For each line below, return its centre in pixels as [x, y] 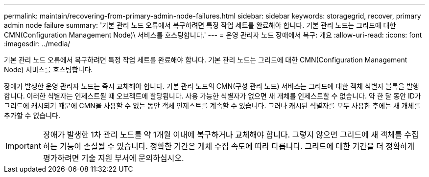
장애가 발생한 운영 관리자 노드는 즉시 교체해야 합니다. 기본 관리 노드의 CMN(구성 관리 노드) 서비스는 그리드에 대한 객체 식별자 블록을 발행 [212, 86]
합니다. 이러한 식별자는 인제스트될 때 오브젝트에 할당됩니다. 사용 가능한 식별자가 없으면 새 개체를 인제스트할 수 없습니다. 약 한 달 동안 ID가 [213, 96]
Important [23, 146]
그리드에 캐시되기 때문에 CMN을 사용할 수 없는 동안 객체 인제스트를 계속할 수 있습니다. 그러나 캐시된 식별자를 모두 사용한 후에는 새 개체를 [212, 106]
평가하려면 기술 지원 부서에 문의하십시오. [113, 158]
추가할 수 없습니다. [32, 115]
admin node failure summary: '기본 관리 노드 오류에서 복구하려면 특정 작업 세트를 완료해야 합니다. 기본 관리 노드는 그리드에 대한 [200, 25]
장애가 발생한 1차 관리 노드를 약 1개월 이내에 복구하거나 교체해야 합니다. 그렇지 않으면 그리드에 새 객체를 [222, 135]
